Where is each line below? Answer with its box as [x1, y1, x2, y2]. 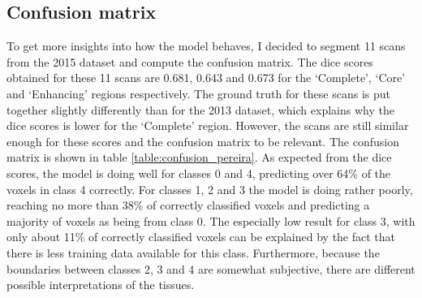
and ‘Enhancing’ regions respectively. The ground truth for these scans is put [6, 84, 391, 101]
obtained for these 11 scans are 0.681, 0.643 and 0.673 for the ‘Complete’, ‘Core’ [6, 69, 406, 86]
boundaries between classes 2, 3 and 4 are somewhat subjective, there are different [6, 260, 416, 277]
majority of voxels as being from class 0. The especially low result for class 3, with [6, 212, 416, 229]
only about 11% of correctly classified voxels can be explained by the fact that [6, 228, 396, 245]
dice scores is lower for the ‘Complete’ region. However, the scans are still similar [6, 117, 409, 134]
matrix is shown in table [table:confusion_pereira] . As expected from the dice [6, 149, 392, 166]
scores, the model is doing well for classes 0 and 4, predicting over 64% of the [6, 164, 391, 181]
